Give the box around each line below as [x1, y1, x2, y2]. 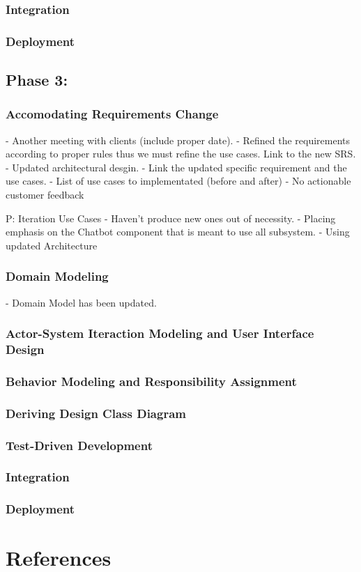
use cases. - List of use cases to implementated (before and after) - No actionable [6, 173, 351, 188]
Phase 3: [6, 69, 68, 91]
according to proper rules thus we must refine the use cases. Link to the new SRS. [6, 146, 356, 161]
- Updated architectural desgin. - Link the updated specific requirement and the [6, 160, 347, 174]
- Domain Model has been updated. [6, 295, 157, 309]
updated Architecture [6, 238, 98, 252]
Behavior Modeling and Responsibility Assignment [6, 372, 297, 389]
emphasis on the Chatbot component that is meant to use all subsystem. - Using [6, 224, 350, 239]
